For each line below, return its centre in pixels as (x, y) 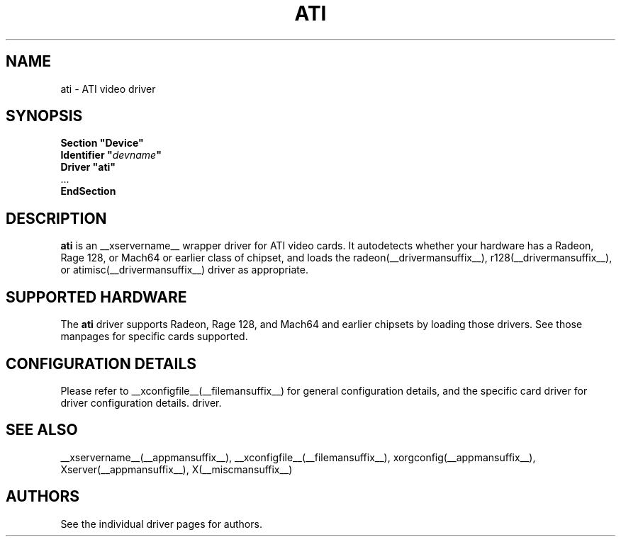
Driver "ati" (88, 167)
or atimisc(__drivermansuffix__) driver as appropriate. (184, 270)
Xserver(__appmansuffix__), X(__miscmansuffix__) (177, 469)
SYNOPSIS (44, 116)
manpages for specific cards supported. (154, 337)
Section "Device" (102, 143)
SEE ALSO (42, 430)
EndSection (88, 191)
